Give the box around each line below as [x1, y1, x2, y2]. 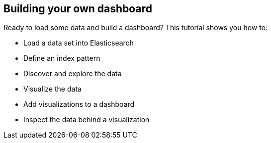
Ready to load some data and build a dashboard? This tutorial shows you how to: [3, 23, 268, 32]
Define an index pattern [23, 54, 100, 63]
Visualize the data [23, 85, 82, 94]
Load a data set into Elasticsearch [23, 39, 134, 48]
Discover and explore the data [23, 69, 122, 78]
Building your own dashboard [3, 2, 152, 15]
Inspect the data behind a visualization [23, 115, 150, 124]
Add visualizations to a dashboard [23, 100, 135, 109]
